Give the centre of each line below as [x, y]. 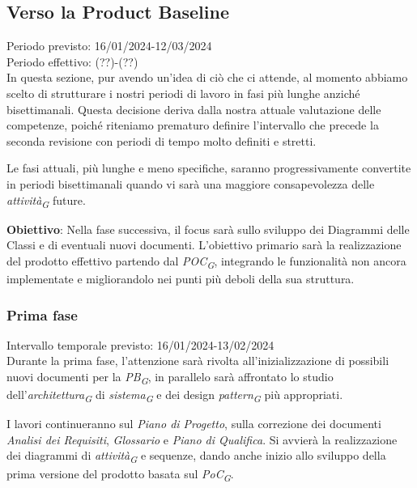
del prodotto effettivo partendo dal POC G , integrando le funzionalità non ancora [206, 261]
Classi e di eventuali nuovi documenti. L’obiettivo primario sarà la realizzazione [204, 245]
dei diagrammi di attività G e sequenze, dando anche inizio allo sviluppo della [196, 456]
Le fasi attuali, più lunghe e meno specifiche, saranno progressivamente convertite [209, 168]
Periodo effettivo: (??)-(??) [72, 61]
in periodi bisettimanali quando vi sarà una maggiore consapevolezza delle [191, 183]
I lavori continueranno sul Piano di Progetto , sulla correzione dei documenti [194, 424]
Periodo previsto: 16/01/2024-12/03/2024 [109, 46]
